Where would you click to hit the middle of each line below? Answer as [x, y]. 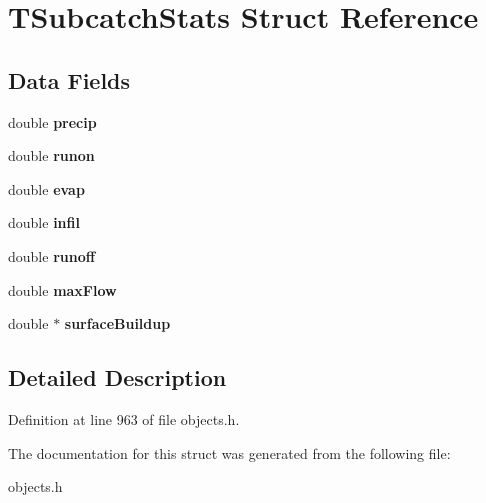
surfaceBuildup [117, 323]
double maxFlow [62, 289]
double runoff [52, 255]
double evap [46, 188]
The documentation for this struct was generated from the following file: [229, 452]
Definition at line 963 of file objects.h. [124, 418]
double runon [51, 155]
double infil [44, 222]
